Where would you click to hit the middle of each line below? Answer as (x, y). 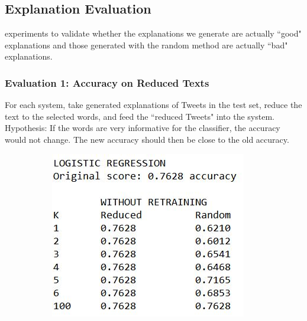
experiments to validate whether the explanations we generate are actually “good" (153, 33)
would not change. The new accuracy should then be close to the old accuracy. (147, 139)
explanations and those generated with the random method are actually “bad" (146, 45)
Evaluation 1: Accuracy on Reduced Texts (107, 82)
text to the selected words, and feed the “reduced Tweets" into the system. (140, 116)
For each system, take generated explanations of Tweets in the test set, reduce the (153, 105)
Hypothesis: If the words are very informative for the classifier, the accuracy (143, 128)
